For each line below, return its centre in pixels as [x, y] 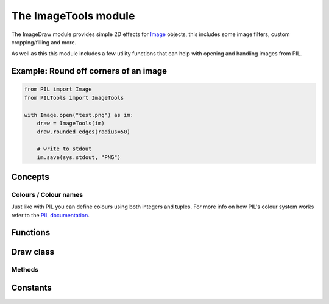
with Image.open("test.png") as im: [79, 115]
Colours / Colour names [47, 194]
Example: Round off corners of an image [89, 71]
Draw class [33, 252]
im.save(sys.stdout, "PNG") [79, 157]
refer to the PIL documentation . [50, 215]
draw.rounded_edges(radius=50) [83, 132]
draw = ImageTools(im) [71, 123]
